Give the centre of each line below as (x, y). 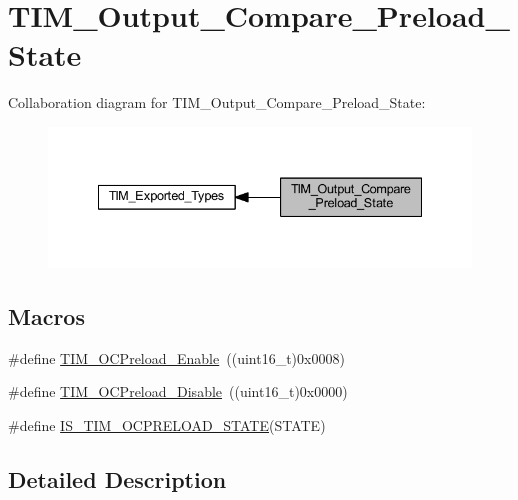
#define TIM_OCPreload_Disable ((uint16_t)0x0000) (178, 391)
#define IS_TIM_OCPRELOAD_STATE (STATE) (167, 424)
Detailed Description (117, 478)
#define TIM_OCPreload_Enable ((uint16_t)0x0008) (176, 357)
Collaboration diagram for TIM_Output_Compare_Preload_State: (217, 102)
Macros (46, 315)
